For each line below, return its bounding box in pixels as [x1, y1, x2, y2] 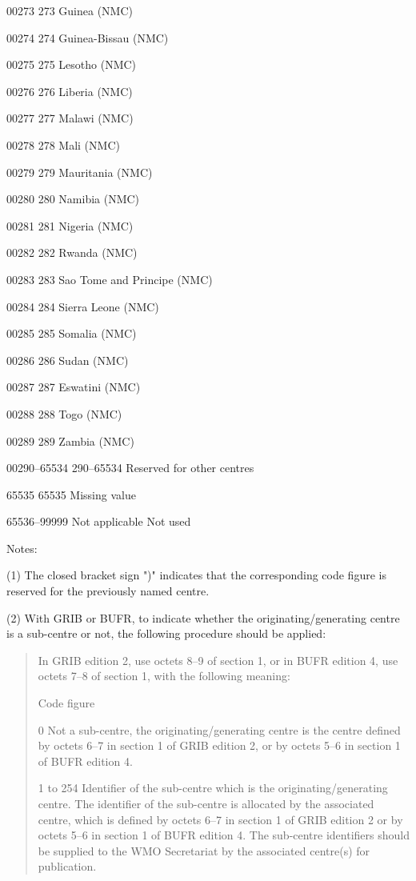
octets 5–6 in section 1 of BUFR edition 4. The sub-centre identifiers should [38, 827, 410, 843]
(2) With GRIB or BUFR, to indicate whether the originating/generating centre [6, 609, 400, 626]
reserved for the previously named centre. [6, 583, 210, 599]
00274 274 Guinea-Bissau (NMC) [6, 29, 169, 46]
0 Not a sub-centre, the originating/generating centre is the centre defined [38, 721, 401, 738]
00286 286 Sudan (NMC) [6, 351, 129, 368]
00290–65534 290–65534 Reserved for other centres [6, 459, 254, 476]
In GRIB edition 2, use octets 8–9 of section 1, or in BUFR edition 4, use [38, 651, 398, 668]
